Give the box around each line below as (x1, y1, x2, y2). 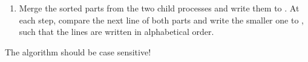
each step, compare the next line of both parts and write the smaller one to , (19, 13, 304, 26)
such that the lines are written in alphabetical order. (19, 25, 214, 38)
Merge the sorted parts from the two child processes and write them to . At (19, 2, 300, 14)
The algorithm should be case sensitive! (5, 45, 151, 58)
